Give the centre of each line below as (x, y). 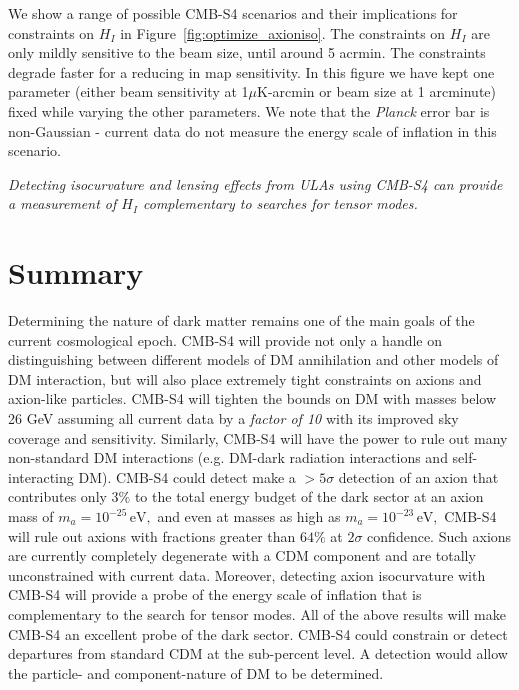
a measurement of (62, 203)
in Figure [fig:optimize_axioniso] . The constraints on (283, 32)
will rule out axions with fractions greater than (152, 535)
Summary (76, 272)
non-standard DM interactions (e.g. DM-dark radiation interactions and (228, 457)
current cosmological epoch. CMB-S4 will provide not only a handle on (225, 339)
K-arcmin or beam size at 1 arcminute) (376, 91)
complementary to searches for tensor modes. (280, 203)
